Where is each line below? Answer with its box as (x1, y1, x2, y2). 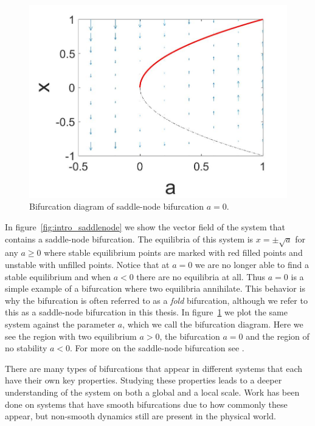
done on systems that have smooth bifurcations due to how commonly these (5, 397, 288, 410)
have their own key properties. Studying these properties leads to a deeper (5, 374, 282, 386)
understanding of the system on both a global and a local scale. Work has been (5, 385, 300, 398)
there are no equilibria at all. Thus (136, 270, 266, 283)
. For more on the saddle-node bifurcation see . (70, 342, 244, 354)
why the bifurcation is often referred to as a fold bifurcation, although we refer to (5, 294, 308, 306)
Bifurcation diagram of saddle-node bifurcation (29, 200, 204, 213)
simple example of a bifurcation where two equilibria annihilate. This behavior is (5, 282, 305, 295)
